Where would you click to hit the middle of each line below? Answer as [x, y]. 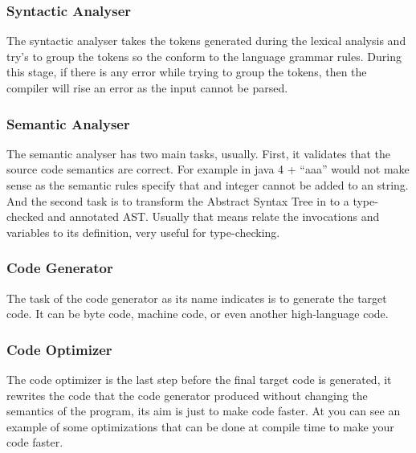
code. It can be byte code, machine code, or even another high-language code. [198, 314]
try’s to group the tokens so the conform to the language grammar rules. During [204, 56]
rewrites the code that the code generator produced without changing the [187, 395]
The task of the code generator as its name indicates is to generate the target [197, 298]
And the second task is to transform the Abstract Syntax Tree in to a [178, 200]
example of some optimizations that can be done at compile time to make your [200, 426]
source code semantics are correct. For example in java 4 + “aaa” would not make [208, 169]
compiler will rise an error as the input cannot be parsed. [147, 88]
